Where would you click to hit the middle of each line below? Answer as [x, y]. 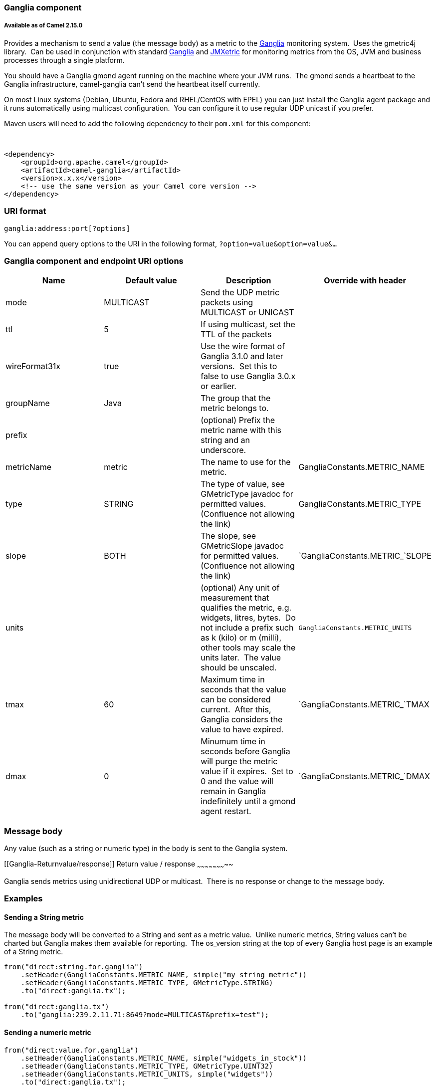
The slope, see [228, 536]
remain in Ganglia [233, 791]
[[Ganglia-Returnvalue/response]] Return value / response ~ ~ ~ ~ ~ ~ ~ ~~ [119, 865]
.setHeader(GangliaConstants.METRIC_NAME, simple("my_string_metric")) [164, 975]
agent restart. [226, 811]
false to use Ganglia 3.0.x [248, 376]
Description [249, 281]
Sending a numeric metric [48, 1033]
